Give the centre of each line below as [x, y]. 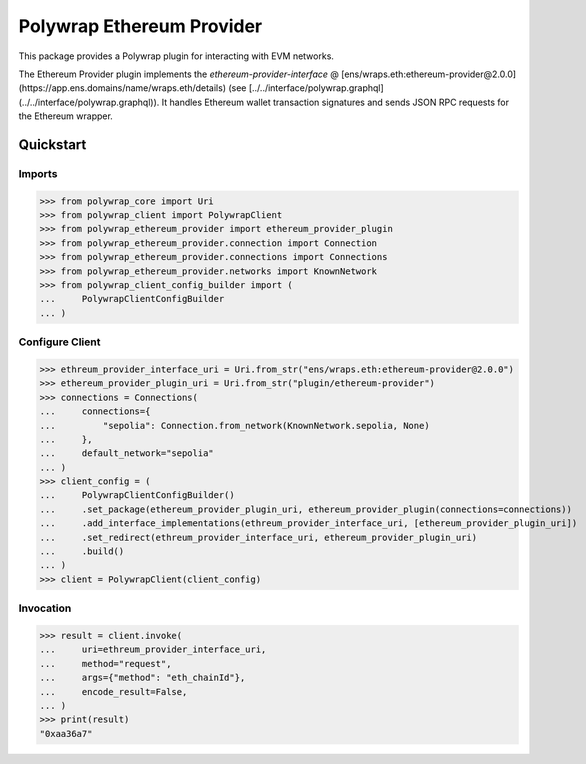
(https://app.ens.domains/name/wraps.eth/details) [122, 88]
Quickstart [52, 144]
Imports [38, 173]
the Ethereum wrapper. [66, 116]
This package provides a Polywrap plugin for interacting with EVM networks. [176, 56]
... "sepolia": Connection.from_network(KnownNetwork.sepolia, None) [234, 425]
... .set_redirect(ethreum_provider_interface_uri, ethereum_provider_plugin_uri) [258, 537]
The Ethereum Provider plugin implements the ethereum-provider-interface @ [179, 74]
